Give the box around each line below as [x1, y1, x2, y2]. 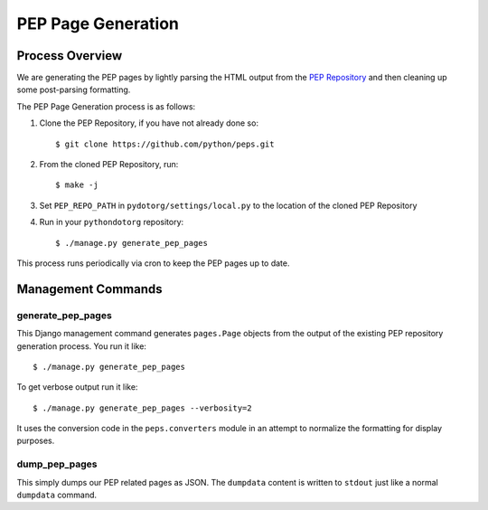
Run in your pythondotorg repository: [39, 217, 184, 228]
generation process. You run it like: [16, 340, 146, 352]
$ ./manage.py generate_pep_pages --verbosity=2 [33, 402, 252, 413]
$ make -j [55, 180, 99, 190]
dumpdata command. [16, 489, 98, 500]
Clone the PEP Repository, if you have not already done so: [39, 118, 259, 128]
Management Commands [16, 281, 163, 297]
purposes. [16, 435, 55, 447]
